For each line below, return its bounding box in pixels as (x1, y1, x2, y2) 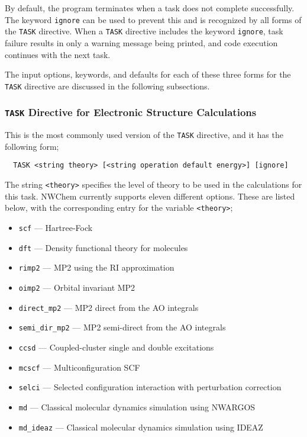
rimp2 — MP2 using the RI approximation (18, 261, 174, 274)
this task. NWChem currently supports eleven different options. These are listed (5, 189, 295, 202)
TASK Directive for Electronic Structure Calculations (5, 105, 257, 120)
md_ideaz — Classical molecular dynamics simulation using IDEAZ (18, 420, 263, 433)
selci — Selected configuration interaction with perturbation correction (18, 381, 282, 393)
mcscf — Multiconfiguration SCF (18, 361, 140, 373)
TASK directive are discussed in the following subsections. (5, 79, 210, 92)
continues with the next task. (5, 48, 111, 60)
